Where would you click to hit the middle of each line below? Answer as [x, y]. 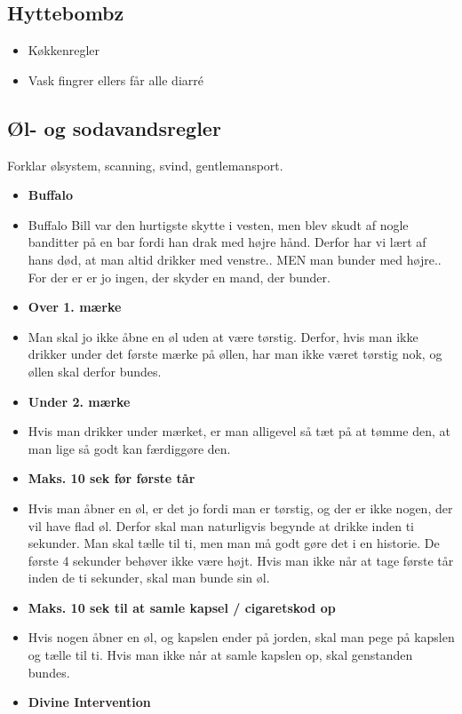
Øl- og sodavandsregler [114, 127]
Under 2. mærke [79, 401]
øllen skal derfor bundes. [95, 371]
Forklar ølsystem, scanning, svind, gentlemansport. [145, 165]
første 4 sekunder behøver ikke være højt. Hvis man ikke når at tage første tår [241, 560]
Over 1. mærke [75, 307]
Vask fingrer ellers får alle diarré [115, 79]
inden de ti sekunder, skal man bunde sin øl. [149, 578]
